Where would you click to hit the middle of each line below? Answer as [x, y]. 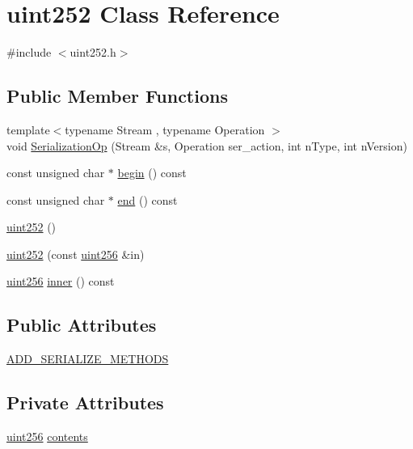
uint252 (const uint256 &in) [76, 254]
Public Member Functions [117, 96]
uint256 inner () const [61, 281]
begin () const [152, 173]
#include [29, 52]
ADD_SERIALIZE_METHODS [88, 359]
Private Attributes [85, 402]
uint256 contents [47, 436]
